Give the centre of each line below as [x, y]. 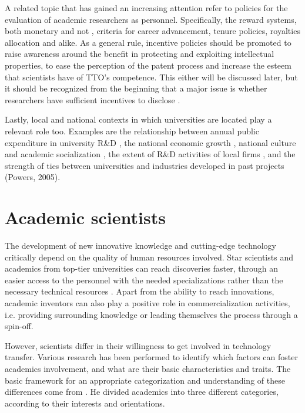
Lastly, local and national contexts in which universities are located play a [138, 119]
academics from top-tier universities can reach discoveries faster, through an [142, 268]
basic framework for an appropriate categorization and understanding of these [145, 380]
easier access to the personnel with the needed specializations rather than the [144, 280]
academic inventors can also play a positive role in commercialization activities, [148, 303]
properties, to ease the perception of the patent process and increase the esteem [148, 65]
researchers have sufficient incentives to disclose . [93, 99]
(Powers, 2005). [33, 177]
